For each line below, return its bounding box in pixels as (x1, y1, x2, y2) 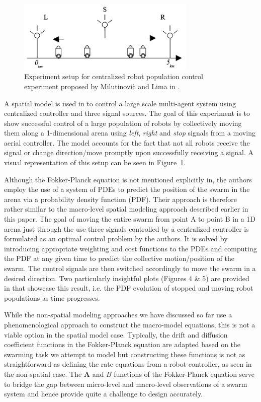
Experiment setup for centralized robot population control (24, 71, 203, 82)
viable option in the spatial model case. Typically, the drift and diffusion (4, 329, 228, 340)
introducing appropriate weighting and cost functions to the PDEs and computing (4, 243, 257, 253)
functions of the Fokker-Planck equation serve (114, 368, 255, 379)
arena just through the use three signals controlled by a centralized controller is (4, 223, 249, 234)
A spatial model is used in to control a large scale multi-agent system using (4, 98, 236, 108)
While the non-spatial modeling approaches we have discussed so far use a (4, 309, 232, 320)
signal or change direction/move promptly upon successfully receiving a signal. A (4, 147, 253, 158)
